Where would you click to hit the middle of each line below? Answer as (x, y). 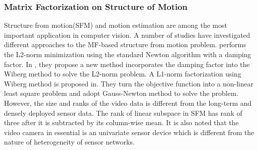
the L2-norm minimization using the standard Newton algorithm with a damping (128, 54)
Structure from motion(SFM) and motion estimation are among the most (116, 25)
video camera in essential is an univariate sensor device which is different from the (129, 132)
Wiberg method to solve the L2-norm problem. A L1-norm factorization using (123, 74)
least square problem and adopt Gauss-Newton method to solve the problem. (121, 93)
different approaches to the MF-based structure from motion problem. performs (125, 44)
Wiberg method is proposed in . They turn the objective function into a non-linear (129, 83)
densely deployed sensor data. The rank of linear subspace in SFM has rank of (123, 112)
